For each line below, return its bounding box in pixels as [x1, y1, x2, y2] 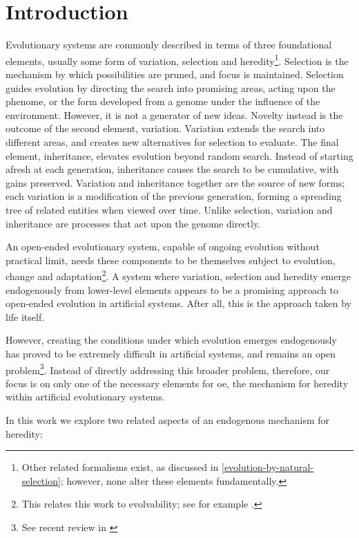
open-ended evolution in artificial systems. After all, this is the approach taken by [6, 296, 352, 310]
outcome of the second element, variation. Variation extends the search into [6, 121, 325, 136]
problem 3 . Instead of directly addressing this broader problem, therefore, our [6, 360, 330, 377]
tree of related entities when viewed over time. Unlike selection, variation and [6, 202, 333, 216]
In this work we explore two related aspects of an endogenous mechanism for [6, 412, 330, 427]
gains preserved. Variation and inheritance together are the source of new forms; [6, 175, 345, 189]
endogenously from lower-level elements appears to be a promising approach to [6, 282, 338, 297]
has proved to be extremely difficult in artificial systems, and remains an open [6, 346, 336, 360]
